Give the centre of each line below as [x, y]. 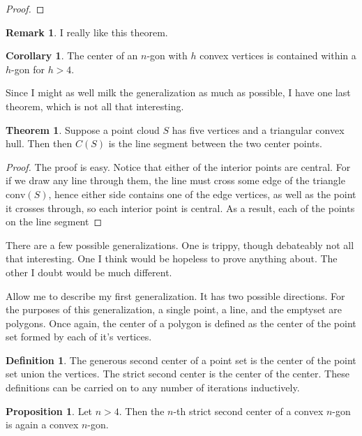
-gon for [28, 69]
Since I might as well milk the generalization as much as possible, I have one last [178, 92]
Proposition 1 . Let [49, 411]
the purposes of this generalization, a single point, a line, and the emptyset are [174, 309]
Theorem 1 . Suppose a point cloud [83, 129]
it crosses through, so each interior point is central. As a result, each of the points [180, 208]
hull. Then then [39, 143]
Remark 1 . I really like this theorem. [87, 32]
